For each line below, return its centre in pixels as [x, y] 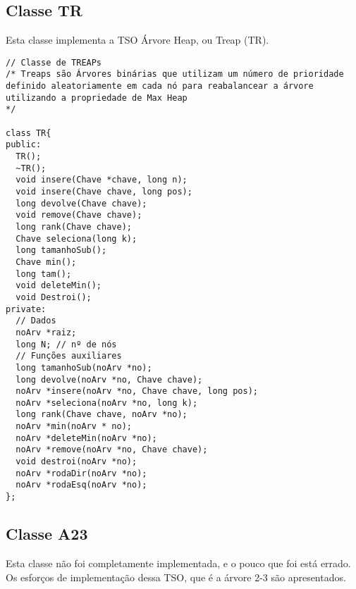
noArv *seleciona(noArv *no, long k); [107, 403]
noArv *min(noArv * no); [74, 427]
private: [26, 309]
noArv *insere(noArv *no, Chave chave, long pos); [137, 391]
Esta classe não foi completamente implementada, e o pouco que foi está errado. [178, 563]
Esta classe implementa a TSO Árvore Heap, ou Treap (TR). [137, 40]
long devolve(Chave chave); [81, 203]
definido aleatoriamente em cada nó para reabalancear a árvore [160, 86]
